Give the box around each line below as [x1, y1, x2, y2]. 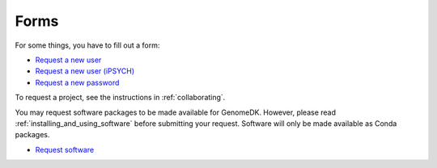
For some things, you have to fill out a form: [15, 40, 160, 50]
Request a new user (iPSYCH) [35, 66, 135, 76]
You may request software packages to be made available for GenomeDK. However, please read [15, 107, 336, 117]
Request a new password [35, 78, 120, 87]
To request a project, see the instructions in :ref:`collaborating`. [15, 93, 226, 103]
